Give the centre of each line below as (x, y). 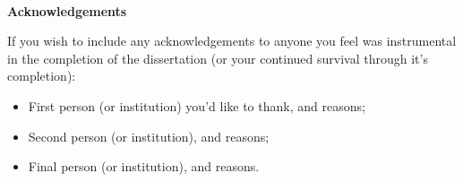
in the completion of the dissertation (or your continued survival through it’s (218, 58)
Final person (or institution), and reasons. (144, 166)
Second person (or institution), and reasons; (149, 136)
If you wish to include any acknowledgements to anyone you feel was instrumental (232, 41)
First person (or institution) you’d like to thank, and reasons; (197, 105)
